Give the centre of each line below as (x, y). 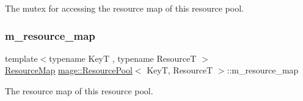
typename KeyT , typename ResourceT (123, 58)
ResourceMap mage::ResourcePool (69, 70)
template (21, 58)
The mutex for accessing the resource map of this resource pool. (124, 8)
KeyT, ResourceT (180, 70)
